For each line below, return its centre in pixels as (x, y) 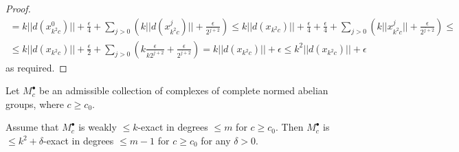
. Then (290, 127)
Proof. (18, 8)
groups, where (35, 104)
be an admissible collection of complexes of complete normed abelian (184, 90)
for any (216, 141)
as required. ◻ (36, 67)
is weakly (98, 127)
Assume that (32, 127)
